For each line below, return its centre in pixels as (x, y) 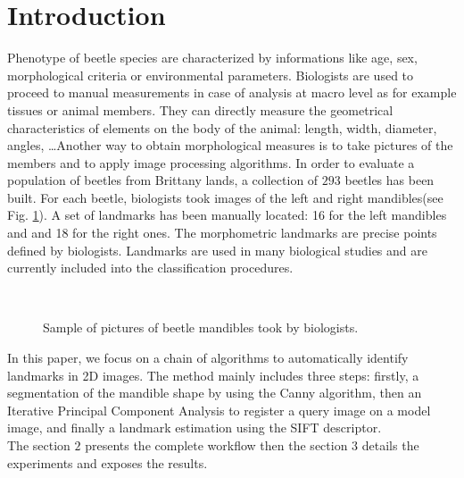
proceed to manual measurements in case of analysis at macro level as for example (232, 92)
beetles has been (389, 180)
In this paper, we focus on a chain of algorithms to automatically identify (208, 358)
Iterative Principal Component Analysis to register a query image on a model (219, 410)
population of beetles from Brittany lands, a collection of (163, 180)
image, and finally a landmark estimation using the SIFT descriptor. (195, 428)
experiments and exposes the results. (108, 462)
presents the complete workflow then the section (216, 445)
